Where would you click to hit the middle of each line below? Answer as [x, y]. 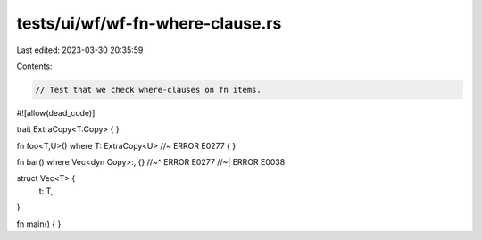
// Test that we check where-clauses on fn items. [149, 90]
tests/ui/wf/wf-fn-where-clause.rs [149, 23]
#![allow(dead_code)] [56, 112]
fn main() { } [39, 224]
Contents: [34, 66]
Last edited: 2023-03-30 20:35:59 [80, 50]
